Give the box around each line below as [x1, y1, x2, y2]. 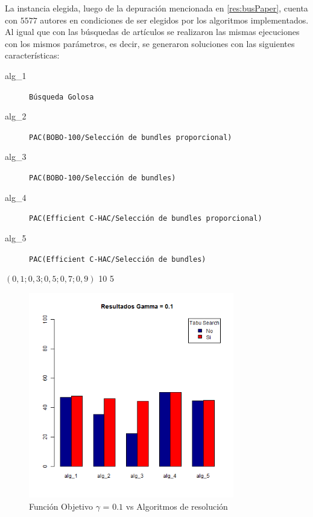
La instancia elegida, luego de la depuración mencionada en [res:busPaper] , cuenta [5, 2, 308, 14]
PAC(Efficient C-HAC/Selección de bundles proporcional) [29, 214, 262, 223]
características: [5, 49, 60, 62]
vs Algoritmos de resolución [125, 500, 228, 512]
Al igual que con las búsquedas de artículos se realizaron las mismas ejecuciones [5, 25, 300, 38]
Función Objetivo [29, 500, 93, 512]
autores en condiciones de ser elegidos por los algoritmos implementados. [40, 13, 309, 26]
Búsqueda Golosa [29, 92, 94, 101]
